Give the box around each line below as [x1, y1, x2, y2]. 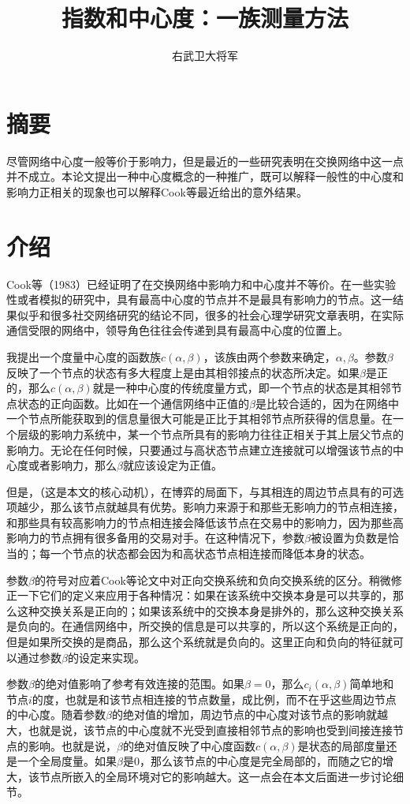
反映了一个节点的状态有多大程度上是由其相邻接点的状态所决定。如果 [6, 364, 360, 380]
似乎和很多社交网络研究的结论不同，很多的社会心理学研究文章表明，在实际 [17, 306, 404, 323]
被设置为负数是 [310, 529, 388, 546]
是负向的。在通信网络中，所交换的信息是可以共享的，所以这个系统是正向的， [6, 618, 404, 634]
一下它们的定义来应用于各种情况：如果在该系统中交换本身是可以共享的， [17, 587, 393, 604]
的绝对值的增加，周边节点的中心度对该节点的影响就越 [111, 706, 388, 723]
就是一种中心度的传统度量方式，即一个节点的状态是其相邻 [92, 380, 391, 396]
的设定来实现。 [67, 649, 145, 665]
